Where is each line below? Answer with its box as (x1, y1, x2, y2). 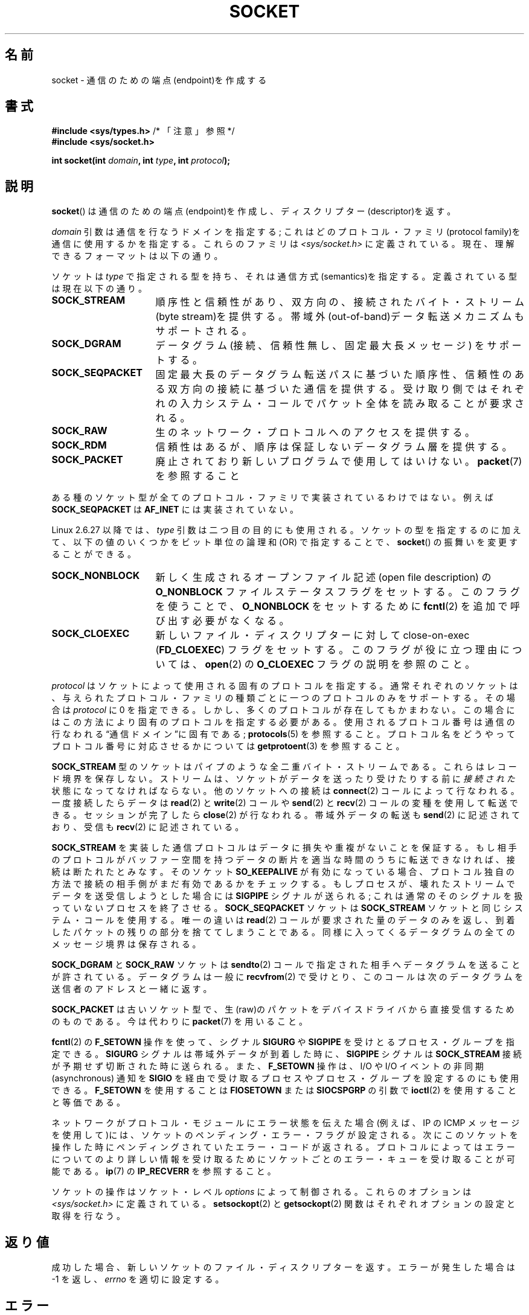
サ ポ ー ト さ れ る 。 (155, 325, 252, 338)
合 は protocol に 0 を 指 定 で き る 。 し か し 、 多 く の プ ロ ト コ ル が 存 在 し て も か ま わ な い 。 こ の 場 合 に (51, 705, 515, 715)
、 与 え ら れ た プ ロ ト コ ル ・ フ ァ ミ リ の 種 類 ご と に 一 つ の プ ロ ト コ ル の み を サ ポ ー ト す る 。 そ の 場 (51, 693, 515, 703)
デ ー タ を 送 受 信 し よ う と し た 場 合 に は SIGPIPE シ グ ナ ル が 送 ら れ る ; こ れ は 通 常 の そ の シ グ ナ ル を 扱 (51, 891, 523, 901)
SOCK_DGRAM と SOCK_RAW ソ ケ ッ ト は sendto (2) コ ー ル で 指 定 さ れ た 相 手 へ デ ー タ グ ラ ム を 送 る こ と (51, 959, 521, 970)
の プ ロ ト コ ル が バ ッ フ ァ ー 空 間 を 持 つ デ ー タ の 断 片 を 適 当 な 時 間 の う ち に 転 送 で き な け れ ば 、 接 (51, 854, 515, 865)
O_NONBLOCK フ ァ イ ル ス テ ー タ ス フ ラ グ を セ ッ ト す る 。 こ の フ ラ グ (155, 586, 520, 598)
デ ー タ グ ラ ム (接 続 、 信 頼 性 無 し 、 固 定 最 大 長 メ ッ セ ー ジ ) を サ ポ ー (155, 339, 522, 352)
